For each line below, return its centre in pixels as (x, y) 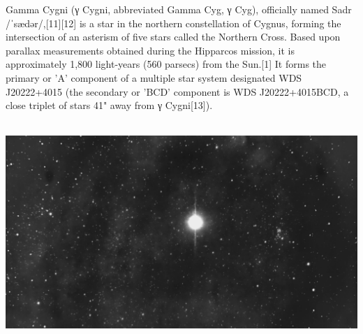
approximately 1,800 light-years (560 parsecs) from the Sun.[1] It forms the (166, 64)
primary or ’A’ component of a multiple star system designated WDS (154, 77)
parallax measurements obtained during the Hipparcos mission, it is (150, 50)
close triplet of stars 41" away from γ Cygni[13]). (109, 105)
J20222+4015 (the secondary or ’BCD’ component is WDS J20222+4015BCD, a (177, 91)
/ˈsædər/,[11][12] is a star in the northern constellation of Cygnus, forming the (173, 23)
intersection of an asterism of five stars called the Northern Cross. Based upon (173, 37)
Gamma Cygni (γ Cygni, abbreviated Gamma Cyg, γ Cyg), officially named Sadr (179, 9)
